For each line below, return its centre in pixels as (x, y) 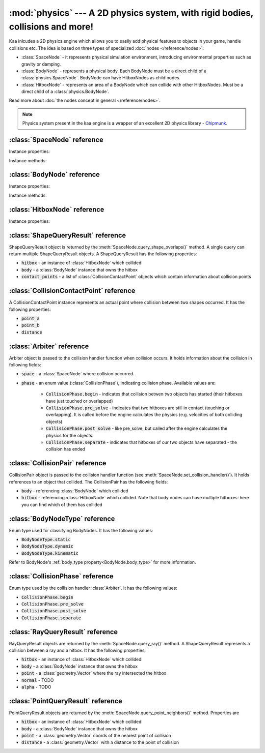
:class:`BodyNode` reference (54, 175)
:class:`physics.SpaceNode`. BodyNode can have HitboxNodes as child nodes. (101, 78)
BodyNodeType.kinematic (50, 553)
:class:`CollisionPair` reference (58, 463)
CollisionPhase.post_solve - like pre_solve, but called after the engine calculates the (137, 428)
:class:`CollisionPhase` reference (61, 576)
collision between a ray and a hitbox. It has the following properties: (78, 650)
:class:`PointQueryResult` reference (66, 701)
